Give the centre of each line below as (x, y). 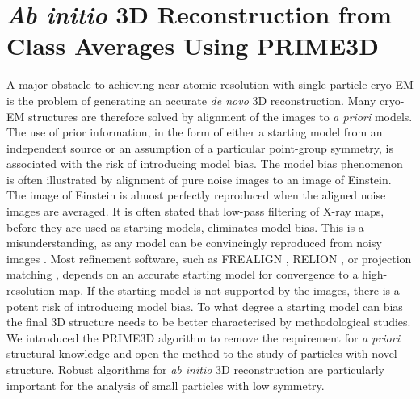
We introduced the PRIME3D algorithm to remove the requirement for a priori (203, 337)
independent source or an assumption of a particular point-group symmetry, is (200, 147)
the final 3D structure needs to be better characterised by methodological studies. (209, 322)
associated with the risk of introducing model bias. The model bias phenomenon (205, 164)
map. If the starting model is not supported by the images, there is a (229, 290)
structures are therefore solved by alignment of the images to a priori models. (220, 116)
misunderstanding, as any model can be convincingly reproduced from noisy (194, 243)
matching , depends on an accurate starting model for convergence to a (183, 274)
